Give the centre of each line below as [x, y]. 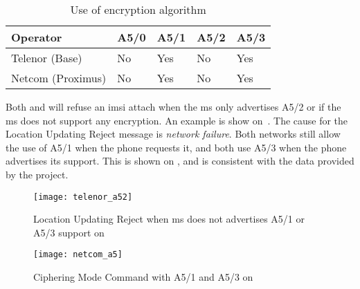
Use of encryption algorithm [138, 9]
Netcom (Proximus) [59, 78]
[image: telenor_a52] [83, 197]
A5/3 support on [69, 232]
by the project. [37, 174]
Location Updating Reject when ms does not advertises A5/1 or [169, 219]
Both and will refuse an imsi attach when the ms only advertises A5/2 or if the [173, 106]
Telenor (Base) [47, 58]
